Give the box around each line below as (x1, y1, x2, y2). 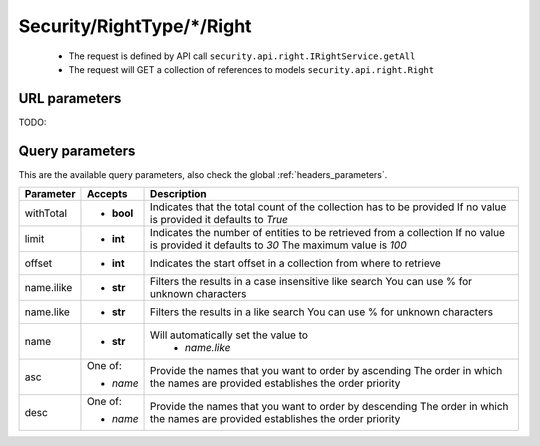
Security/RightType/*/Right (18, 15, 252, 37)
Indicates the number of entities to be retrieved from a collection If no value (150, 226, 505, 240)
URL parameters (18, 90, 122, 107)
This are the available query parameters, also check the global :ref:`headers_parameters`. (18, 168, 388, 180)
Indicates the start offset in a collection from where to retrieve (150, 256, 442, 270)
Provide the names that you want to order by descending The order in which (150, 400, 509, 414)
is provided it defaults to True (150, 213, 289, 227)
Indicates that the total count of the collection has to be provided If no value (150, 200, 507, 214)
